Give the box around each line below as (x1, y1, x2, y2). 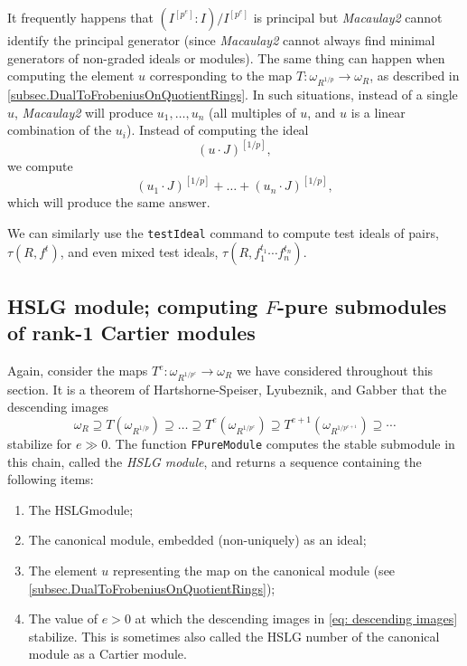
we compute (7, 157, 73, 176)
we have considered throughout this (236, 361, 434, 380)
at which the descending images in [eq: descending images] (135, 609, 458, 628)
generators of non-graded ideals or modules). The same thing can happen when (7, 48, 445, 67)
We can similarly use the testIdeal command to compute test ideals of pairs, (7, 223, 439, 242)
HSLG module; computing (7, 291, 258, 319)
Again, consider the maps (7, 361, 148, 380)
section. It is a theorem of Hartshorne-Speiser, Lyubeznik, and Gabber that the (7, 379, 447, 398)
